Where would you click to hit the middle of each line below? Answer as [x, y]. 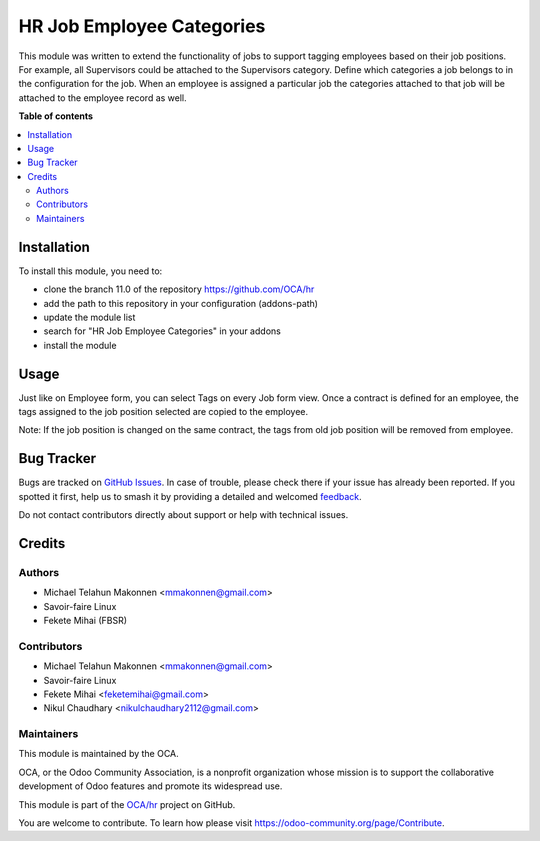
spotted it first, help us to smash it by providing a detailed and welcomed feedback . [190, 496]
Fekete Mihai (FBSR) [85, 621]
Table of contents [56, 116]
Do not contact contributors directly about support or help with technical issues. [183, 515]
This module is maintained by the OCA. [98, 754]
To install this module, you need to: [90, 271]
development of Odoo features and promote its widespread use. [150, 786]
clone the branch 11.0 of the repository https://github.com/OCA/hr [179, 289]
